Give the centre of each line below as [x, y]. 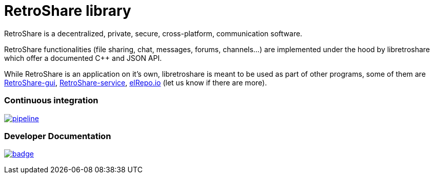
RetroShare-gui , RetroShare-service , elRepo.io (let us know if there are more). [136, 82]
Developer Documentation [58, 136]
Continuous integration [51, 101]
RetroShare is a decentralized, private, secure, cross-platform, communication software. [153, 33]
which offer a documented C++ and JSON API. [83, 58]
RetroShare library [68, 11]
